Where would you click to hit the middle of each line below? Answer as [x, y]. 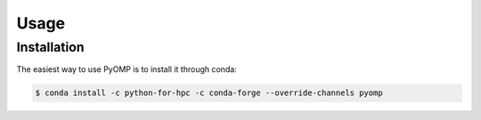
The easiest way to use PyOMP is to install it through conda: [127, 69]
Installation [50, 47]
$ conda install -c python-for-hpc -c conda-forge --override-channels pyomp [209, 93]
